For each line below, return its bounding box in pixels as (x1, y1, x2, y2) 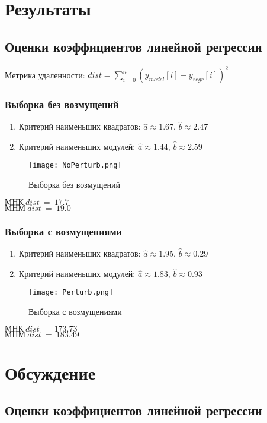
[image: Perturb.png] (28, 288, 114, 297)
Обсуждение (5, 360, 96, 384)
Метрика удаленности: (5, 68, 85, 81)
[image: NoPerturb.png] (28, 161, 122, 170)
